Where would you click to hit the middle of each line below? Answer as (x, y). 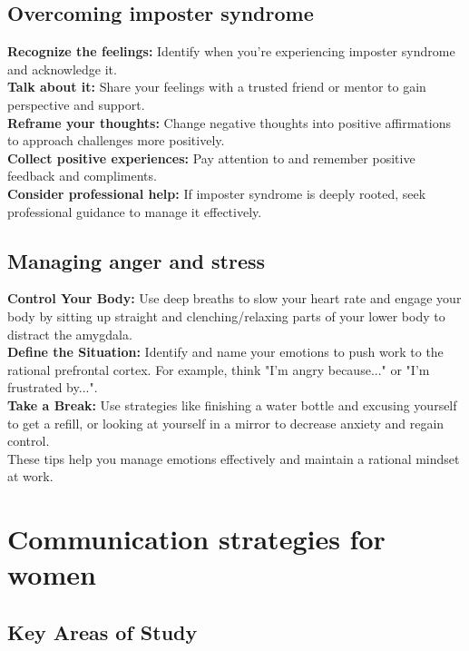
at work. (30, 476)
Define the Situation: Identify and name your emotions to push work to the (225, 352)
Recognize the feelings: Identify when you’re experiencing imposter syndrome (231, 51)
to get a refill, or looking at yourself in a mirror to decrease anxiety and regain (226, 423)
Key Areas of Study (103, 631)
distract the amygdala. (70, 334)
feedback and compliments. (82, 176)
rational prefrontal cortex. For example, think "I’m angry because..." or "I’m (219, 369)
